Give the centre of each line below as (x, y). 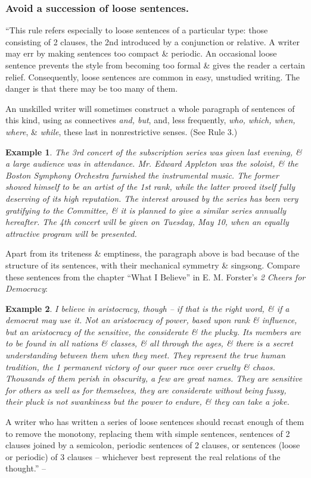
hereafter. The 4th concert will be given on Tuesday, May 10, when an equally (147, 222)
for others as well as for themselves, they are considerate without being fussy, (146, 390)
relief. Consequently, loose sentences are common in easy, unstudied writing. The (153, 76)
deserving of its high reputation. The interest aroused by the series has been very (152, 198)
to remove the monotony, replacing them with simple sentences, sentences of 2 (148, 433)
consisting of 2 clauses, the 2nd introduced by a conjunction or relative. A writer (153, 41)
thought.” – (26, 468)
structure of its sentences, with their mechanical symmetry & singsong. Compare (153, 265)
